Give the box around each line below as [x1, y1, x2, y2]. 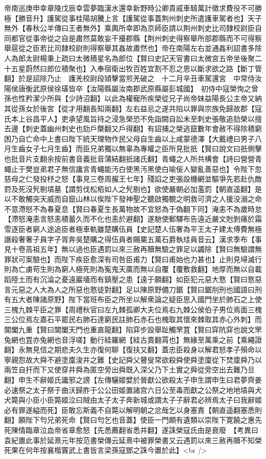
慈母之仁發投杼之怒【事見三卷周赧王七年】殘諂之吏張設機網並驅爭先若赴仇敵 [4, 173, 262, 184]
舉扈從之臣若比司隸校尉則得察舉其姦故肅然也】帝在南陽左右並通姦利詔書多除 [4, 43, 262, 53]
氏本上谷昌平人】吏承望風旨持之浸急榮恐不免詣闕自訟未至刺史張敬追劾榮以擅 [4, 113, 262, 124]
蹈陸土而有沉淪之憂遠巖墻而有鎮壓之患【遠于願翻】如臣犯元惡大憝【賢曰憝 [4, 274, 255, 285]
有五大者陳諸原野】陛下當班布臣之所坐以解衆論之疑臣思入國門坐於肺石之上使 [4, 294, 262, 305]
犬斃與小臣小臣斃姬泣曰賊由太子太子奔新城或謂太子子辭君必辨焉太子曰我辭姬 [4, 394, 262, 405]
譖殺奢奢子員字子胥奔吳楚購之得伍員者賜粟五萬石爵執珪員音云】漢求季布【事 [4, 233, 262, 244]
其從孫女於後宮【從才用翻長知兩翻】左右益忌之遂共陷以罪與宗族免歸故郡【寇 [4, 103, 262, 113]
